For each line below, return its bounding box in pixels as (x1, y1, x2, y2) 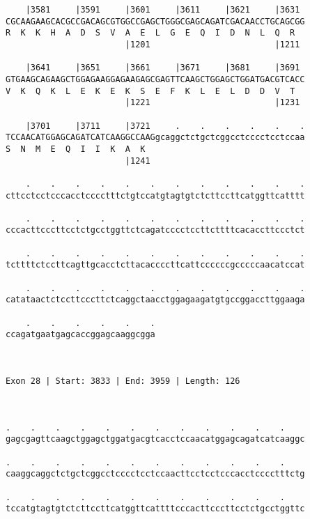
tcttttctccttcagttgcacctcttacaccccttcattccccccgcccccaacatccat (6, 260, 305, 270)
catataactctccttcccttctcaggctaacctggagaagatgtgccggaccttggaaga (6, 295, 305, 305)
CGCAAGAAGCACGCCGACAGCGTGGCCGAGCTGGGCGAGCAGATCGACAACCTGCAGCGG (6, 16, 305, 26)
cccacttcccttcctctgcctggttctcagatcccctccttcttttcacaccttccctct (6, 225, 305, 235)
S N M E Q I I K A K (6, 144, 146, 154)
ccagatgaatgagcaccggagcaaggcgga (6, 330, 155, 340)
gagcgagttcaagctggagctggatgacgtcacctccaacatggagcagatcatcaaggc (6, 434, 305, 444)
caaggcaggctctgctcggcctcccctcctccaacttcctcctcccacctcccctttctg (6, 469, 305, 479)
